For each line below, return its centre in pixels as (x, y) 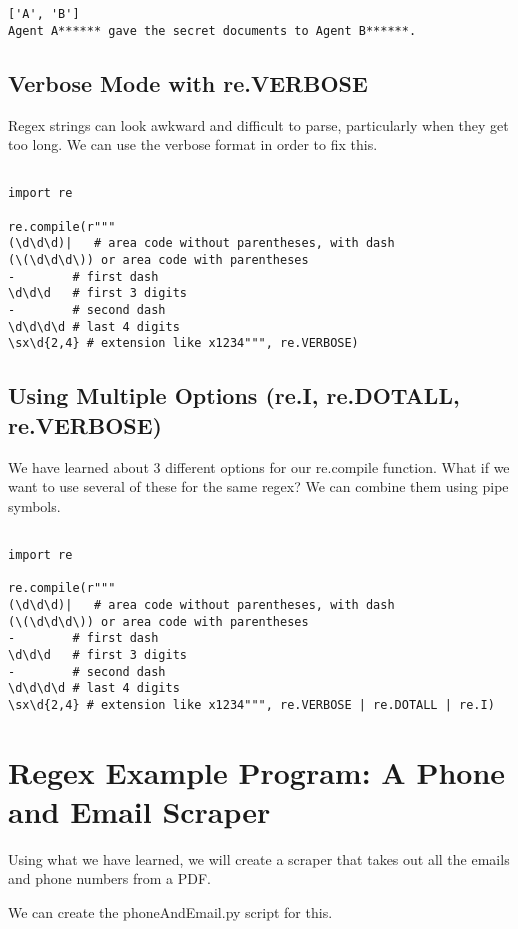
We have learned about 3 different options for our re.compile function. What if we (259, 466)
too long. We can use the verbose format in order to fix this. (193, 144)
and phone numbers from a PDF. (109, 878)
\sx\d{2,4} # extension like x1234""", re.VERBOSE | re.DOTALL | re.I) (251, 704)
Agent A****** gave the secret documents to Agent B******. (212, 30)
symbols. (34, 505)
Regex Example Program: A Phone (257, 771)
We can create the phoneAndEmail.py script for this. (170, 912)
